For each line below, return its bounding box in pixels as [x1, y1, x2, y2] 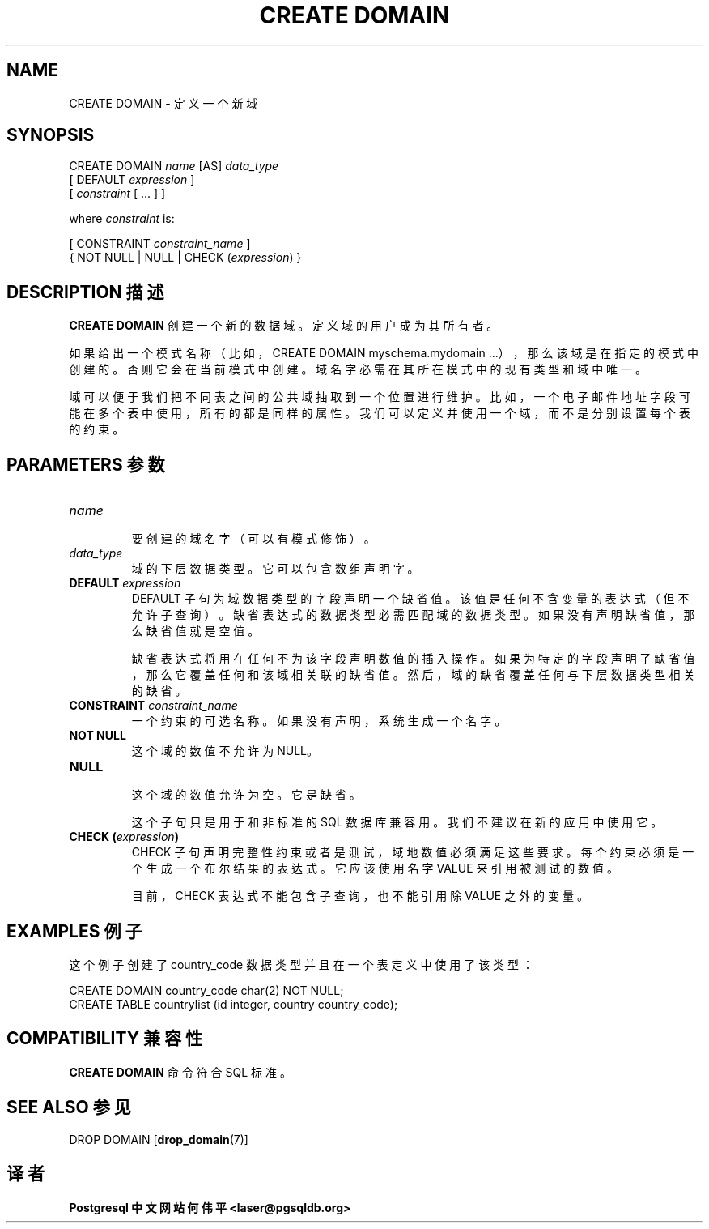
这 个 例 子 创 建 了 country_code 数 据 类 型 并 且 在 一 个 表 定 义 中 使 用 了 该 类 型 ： [69, 957, 533, 971]
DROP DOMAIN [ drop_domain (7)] [69, 1132, 248, 1146]
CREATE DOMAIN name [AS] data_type [69, 159, 279, 173]
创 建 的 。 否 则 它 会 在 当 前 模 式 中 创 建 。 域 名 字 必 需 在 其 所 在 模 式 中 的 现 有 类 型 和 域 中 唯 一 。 [69, 362, 647, 377]
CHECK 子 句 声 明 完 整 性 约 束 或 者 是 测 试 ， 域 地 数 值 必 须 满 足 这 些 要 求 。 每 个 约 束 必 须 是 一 [131, 845, 694, 860]
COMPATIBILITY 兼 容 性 [6, 1028, 202, 1049]
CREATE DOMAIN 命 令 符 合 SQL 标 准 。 [69, 1065, 291, 1079]
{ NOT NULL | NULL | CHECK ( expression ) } [69, 250, 302, 265]
